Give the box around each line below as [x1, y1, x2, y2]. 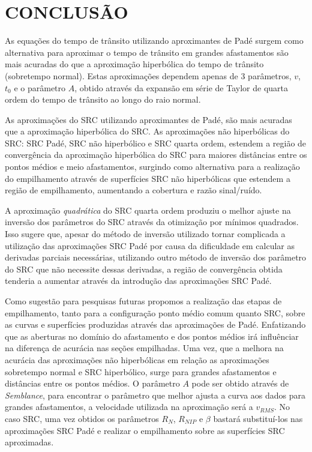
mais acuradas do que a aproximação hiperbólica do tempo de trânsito [5, 58, 264, 70]
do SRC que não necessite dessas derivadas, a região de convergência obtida [5, 262, 283, 275]
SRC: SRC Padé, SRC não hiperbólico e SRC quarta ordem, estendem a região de [5, 136, 307, 149]
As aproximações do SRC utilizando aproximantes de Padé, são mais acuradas [5, 113, 292, 125]
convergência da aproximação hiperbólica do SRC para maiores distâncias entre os [5, 148, 307, 161]
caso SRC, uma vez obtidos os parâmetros [5, 412, 159, 424]
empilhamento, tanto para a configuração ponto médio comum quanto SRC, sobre [5, 306, 305, 319]
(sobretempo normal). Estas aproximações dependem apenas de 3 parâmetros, [5, 69, 292, 82]
